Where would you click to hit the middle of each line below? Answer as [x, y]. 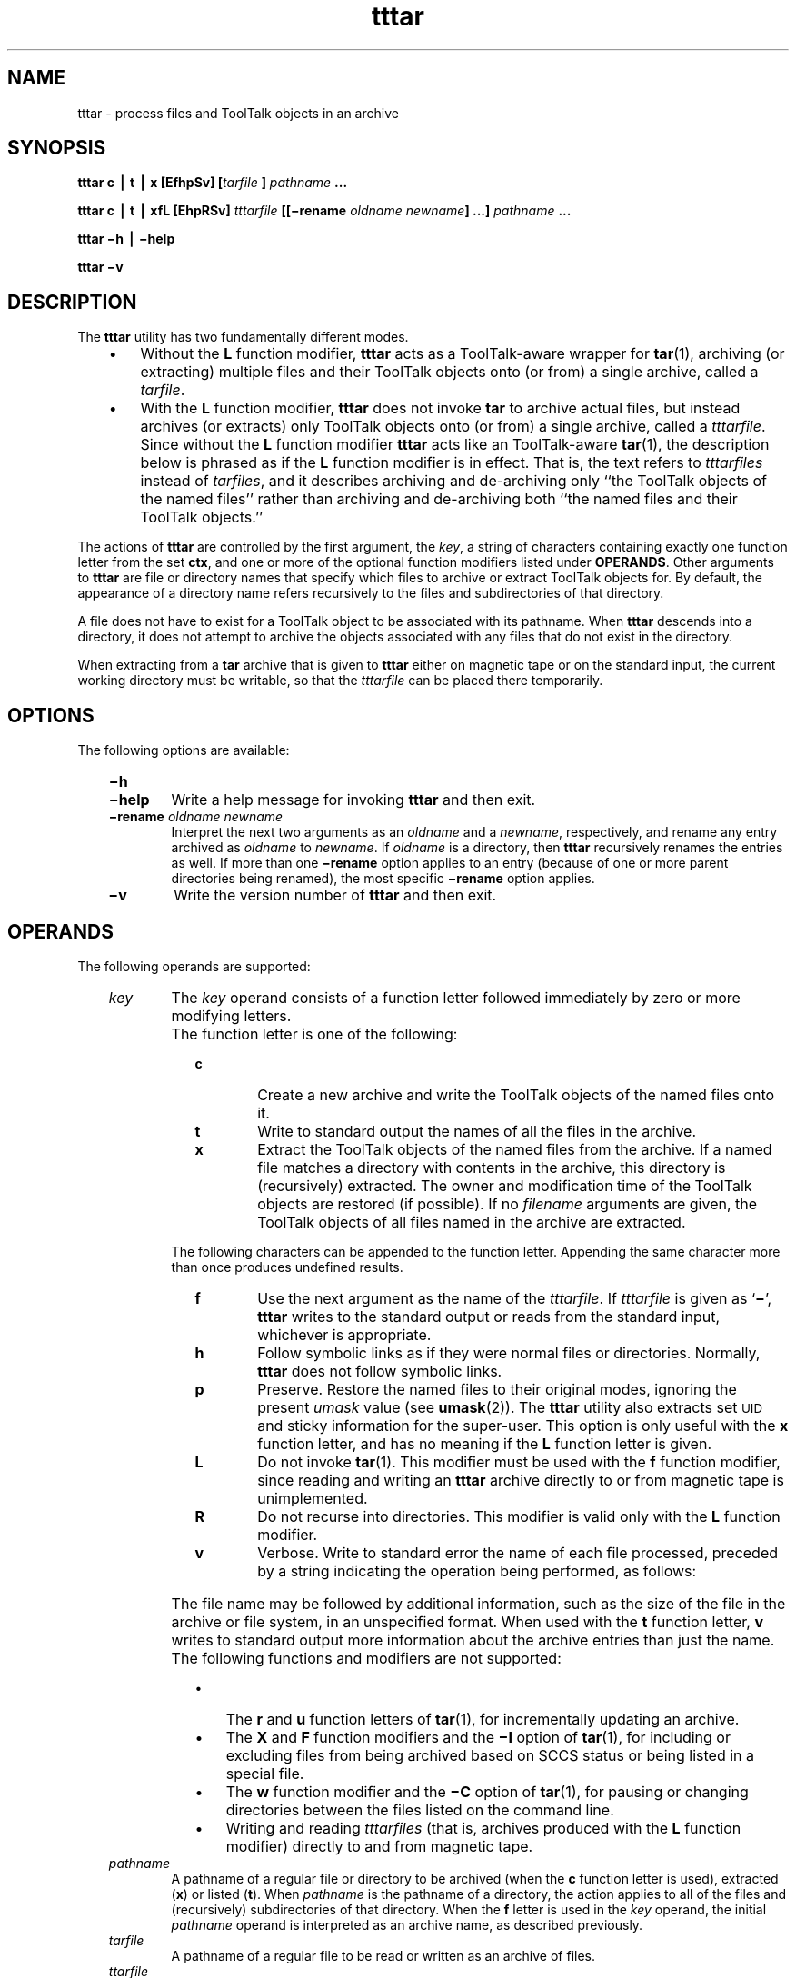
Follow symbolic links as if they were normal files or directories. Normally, [509, 1352]
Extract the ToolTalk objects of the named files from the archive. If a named [515, 1149]
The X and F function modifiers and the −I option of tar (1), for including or [478, 1737]
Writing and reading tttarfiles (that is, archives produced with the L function [483, 1828]
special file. [265, 1773]
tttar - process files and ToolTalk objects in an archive [238, 113]
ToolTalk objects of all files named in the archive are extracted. [472, 1222]
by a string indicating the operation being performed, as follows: [477, 1570]
